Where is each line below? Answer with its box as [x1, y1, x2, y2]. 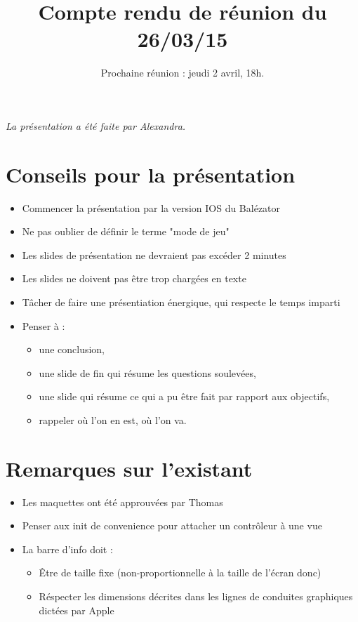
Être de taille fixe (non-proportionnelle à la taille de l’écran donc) [39, 565, 321, 580]
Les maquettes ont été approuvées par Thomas [22, 494, 223, 509]
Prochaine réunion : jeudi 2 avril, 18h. [100, 65, 265, 80]
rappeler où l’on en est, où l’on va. [39, 412, 187, 427]
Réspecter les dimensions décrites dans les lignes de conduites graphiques [39, 589, 353, 604]
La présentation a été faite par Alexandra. [6, 118, 186, 133]
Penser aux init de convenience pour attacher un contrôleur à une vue [22, 518, 322, 533]
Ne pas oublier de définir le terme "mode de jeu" [22, 224, 230, 239]
